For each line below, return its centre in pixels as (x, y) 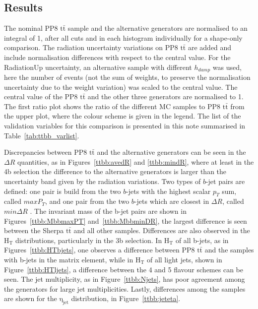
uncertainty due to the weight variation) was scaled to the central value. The (121, 87)
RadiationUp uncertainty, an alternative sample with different (98, 67)
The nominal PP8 (31, 28)
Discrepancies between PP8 (46, 152)
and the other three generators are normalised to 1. (165, 96)
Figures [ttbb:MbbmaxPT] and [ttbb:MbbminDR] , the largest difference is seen (126, 220)
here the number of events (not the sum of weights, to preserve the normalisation (127, 77)
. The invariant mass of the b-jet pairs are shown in (108, 211)
